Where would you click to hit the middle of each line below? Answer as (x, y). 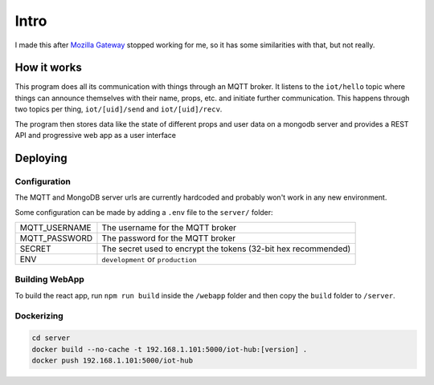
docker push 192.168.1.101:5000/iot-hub (112, 361)
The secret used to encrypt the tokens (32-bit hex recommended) (226, 249)
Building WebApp (49, 279)
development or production (149, 259)
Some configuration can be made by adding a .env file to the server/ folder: (144, 212)
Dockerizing (39, 316)
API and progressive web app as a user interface (96, 136)
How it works (48, 68)
